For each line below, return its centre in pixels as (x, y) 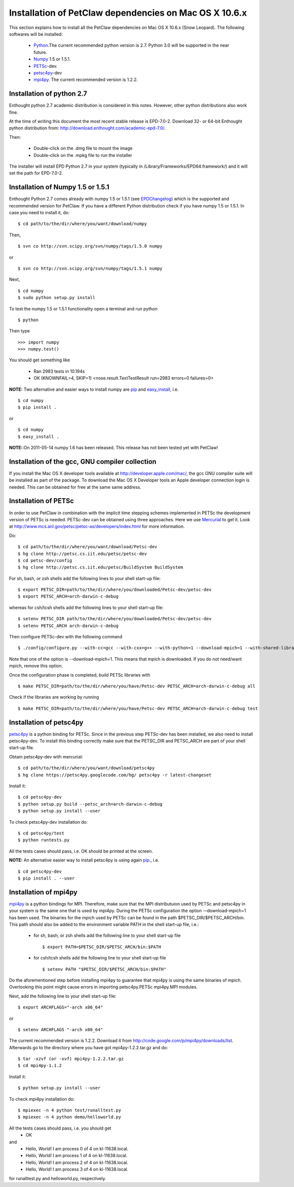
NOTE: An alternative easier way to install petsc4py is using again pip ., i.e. (84, 860)
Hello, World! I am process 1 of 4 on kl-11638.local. (76, 1156)
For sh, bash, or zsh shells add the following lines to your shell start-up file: (85, 578)
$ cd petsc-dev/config (45, 560)
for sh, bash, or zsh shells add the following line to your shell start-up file (107, 935)
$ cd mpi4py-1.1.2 (40, 1066)
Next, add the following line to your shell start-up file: (63, 996)
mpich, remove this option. (36, 666)
